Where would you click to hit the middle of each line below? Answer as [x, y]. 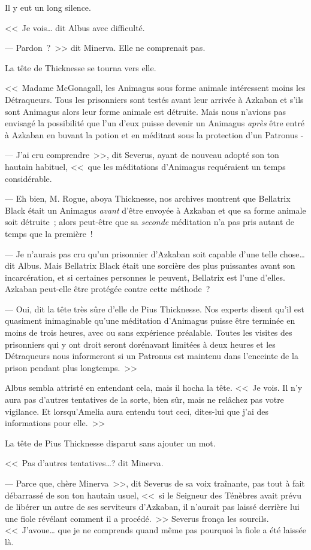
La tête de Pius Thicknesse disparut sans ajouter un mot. [110, 443]
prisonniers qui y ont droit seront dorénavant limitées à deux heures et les [140, 344]
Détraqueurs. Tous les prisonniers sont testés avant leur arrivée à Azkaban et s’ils [154, 99]
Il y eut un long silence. [48, 7]
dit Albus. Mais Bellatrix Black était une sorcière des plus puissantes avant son [150, 265]
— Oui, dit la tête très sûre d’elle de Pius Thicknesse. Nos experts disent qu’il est [155, 309]
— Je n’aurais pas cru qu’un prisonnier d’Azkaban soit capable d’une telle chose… [155, 253]
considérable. [28, 178]
